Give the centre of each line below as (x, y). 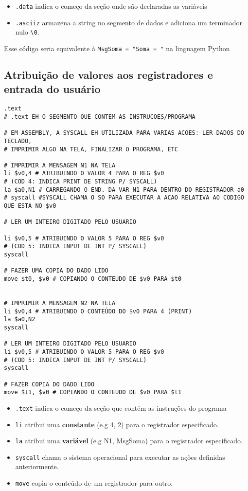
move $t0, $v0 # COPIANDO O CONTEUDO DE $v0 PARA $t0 (93, 279)
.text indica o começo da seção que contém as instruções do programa (121, 408)
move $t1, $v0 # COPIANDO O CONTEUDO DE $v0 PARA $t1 (93, 392)
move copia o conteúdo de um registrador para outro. (94, 483)
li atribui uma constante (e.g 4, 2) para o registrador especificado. (117, 424)
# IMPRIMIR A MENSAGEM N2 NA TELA (60, 303)
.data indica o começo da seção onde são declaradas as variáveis (111, 6)
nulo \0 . (27, 32)
